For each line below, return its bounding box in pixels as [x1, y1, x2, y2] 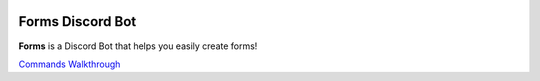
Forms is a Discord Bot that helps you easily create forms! [18, 40, 258, 52]
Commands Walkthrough [18, 58, 121, 70]
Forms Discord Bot [18, 13, 137, 30]
